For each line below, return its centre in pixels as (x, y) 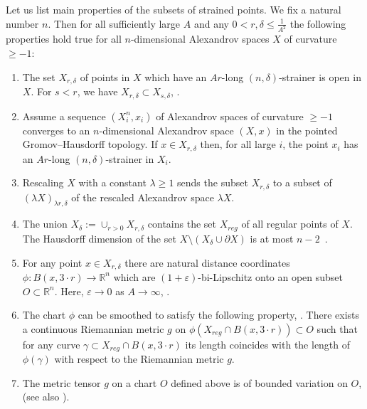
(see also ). (46, 397)
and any (211, 23)
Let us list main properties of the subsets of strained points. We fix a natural (174, 9)
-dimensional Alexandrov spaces (200, 39)
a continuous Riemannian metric (93, 328)
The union (45, 224)
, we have (97, 91)
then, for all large (238, 144)
